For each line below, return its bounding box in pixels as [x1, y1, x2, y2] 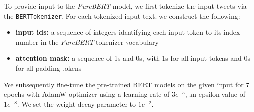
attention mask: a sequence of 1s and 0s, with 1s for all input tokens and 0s [15, 53, 251, 63]
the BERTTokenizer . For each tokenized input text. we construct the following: [4, 10, 240, 21]
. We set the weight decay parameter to [17, 98, 136, 109]
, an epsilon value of [185, 89, 245, 99]
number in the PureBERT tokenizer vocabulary [15, 36, 159, 47]
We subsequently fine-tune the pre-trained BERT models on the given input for [4, 79, 244, 89]
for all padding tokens [15, 63, 82, 73]
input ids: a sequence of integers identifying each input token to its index [15, 27, 240, 37]
